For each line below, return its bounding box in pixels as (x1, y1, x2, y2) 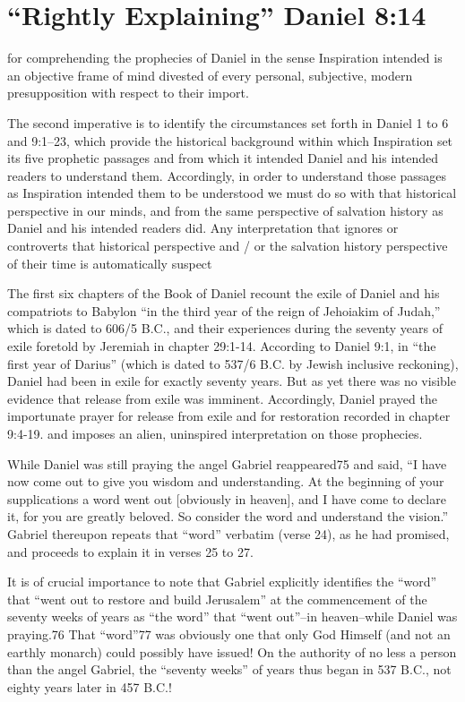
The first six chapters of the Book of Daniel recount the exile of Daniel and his (7, 284, 440, 303)
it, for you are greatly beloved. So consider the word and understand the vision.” (7, 507, 449, 526)
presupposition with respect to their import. (7, 83, 249, 102)
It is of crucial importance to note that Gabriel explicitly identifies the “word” (7, 572, 437, 591)
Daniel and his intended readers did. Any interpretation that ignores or (7, 218, 399, 237)
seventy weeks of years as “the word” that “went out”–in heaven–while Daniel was (7, 607, 458, 626)
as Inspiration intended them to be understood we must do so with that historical (7, 184, 457, 202)
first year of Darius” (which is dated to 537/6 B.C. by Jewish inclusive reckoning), (7, 354, 459, 372)
